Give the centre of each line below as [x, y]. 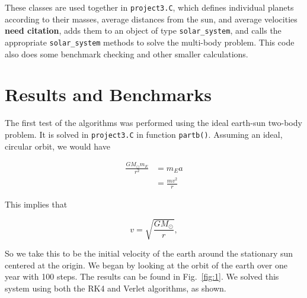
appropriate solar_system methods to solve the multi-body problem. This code [150, 42]
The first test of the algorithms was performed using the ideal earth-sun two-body [153, 123]
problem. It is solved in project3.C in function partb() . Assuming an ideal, [144, 134]
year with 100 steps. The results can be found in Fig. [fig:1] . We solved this [142, 276]
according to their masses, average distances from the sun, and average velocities [151, 19]
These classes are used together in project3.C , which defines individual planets [149, 7]
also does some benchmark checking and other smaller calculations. [127, 54]
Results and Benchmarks [108, 94]
